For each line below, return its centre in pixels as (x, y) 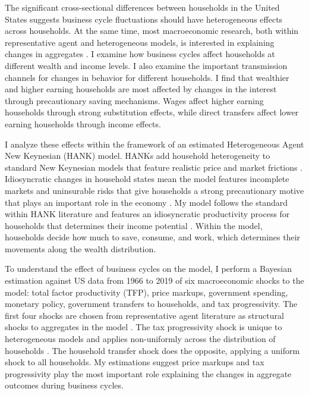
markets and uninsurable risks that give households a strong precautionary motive (154, 190)
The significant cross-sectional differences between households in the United (142, 7)
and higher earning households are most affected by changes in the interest (141, 89)
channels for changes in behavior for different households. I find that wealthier (147, 77)
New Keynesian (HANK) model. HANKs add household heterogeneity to (138, 156)
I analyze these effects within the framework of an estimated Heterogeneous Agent (154, 144)
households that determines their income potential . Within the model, (134, 225)
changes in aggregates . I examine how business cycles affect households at (140, 54)
